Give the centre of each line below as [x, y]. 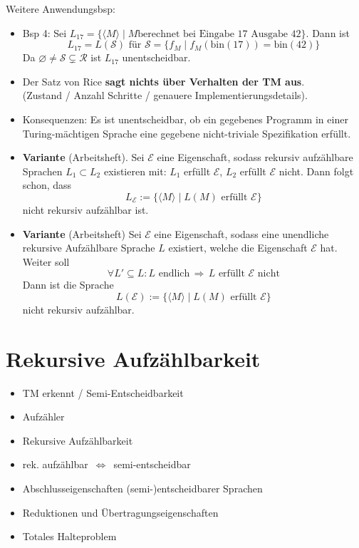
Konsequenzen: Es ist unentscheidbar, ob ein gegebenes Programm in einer [185, 119]
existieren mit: [135, 171]
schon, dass [47, 185]
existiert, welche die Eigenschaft [238, 248]
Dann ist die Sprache [68, 285]
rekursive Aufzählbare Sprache [89, 248]
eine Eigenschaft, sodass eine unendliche [241, 233]
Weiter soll [46, 261]
